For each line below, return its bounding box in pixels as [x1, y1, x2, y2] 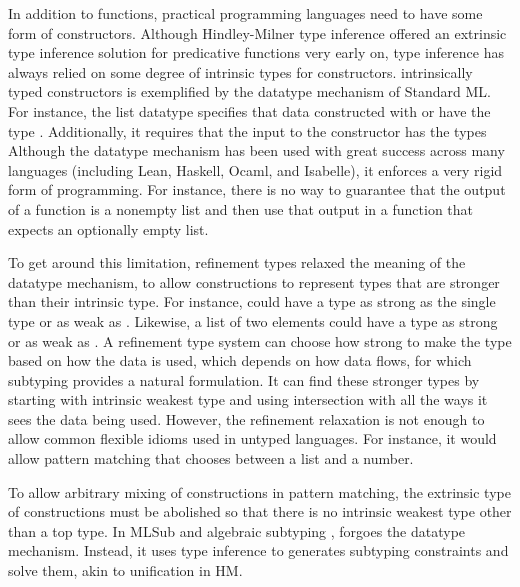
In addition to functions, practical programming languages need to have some [8, 3, 483, 23]
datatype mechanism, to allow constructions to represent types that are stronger [8, 271, 500, 292]
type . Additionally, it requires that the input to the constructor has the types [8, 120, 487, 141]
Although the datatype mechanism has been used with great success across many [8, 140, 505, 161]
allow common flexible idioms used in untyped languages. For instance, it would [8, 428, 497, 449]
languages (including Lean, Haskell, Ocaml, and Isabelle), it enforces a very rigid [8, 159, 503, 180]
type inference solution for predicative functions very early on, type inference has [8, 42, 504, 63]
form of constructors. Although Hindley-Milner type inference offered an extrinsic [8, 22, 507, 43]
